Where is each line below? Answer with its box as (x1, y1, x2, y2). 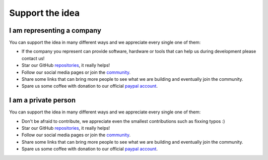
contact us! (21, 55, 45, 61)
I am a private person (9, 96, 76, 105)
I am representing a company (9, 26, 102, 35)
